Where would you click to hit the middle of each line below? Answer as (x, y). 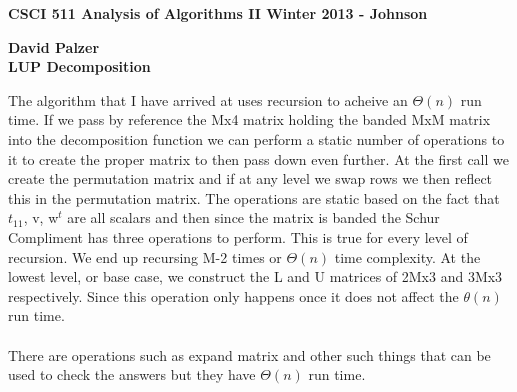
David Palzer (54, 46)
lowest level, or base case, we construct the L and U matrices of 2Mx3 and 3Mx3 (255, 276)
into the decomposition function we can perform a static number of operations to (256, 138)
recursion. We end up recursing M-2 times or (145, 256)
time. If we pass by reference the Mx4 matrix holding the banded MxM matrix (249, 119)
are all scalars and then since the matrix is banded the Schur (253, 217)
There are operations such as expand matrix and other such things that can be (249, 354)
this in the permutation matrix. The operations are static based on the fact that (254, 197)
